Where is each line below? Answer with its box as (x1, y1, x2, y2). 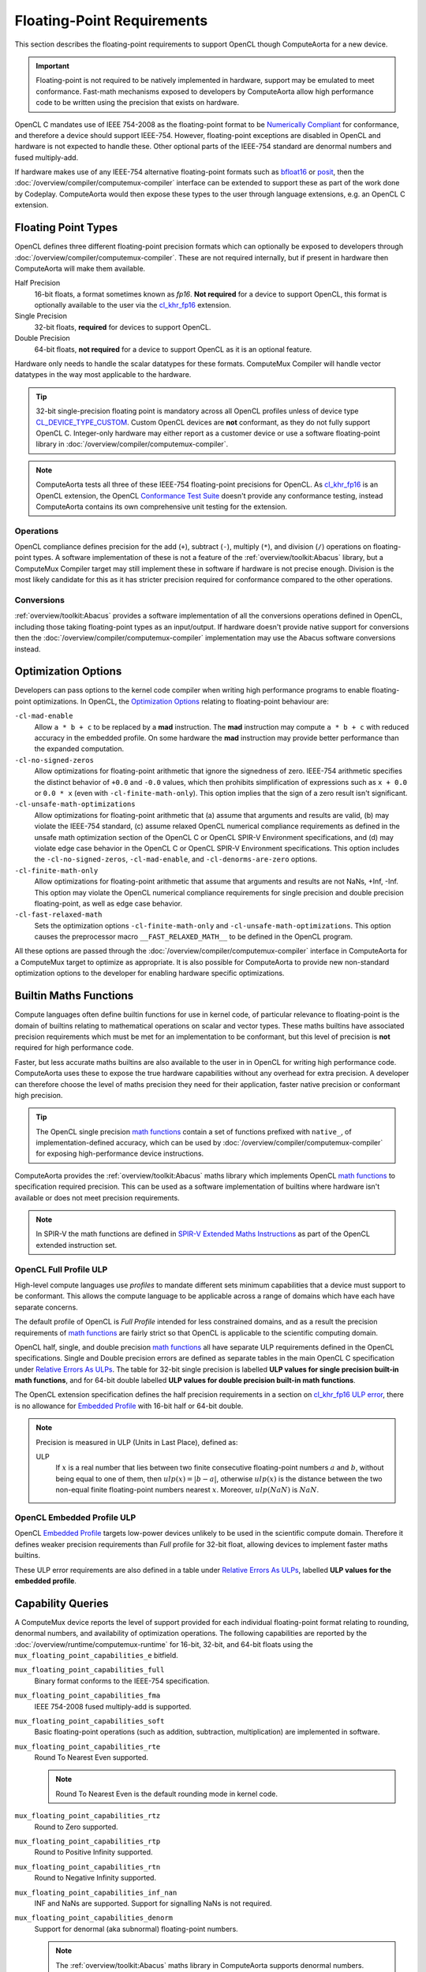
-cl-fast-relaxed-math (14, 910, 103, 919)
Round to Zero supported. (34, 1822, 118, 1832)
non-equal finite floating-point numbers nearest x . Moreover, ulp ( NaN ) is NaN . (55, 1485, 319, 1495)
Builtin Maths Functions (14, 989, 134, 1003)
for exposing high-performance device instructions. (35, 1148, 204, 1159)
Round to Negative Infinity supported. (34, 1873, 157, 1883)
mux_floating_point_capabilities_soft (14, 1716, 165, 1725)
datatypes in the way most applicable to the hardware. (14, 370, 192, 379)
